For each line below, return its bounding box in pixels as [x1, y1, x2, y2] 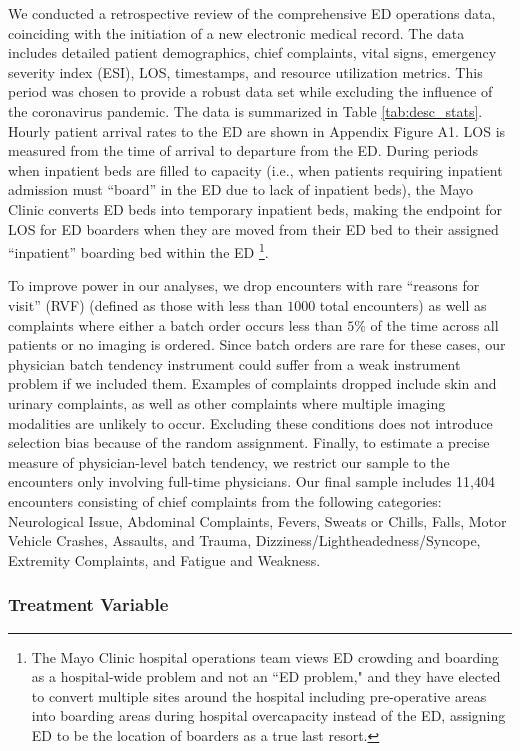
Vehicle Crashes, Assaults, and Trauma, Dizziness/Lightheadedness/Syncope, [8, 530, 481, 551]
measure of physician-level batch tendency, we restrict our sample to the [8, 451, 450, 472]
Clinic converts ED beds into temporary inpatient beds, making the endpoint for [8, 198, 502, 219]
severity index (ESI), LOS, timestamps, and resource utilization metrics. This [8, 61, 483, 82]
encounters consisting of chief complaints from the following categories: [8, 490, 442, 511]
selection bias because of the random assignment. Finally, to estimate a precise [8, 432, 490, 453]
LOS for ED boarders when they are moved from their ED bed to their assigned [8, 218, 499, 239]
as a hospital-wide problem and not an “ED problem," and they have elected [31, 666, 501, 687]
